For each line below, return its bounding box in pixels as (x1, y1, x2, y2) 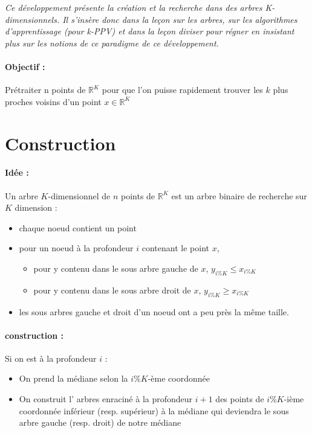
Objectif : (5, 60, 45, 72)
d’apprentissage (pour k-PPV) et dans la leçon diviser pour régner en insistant (5, 25, 294, 37)
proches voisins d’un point (5, 95, 102, 107)
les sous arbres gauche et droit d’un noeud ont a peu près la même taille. (19, 305, 289, 318)
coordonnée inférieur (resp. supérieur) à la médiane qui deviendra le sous (19, 404, 289, 417)
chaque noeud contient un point (19, 221, 137, 234)
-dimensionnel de (48, 189, 111, 202)
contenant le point (141, 242, 209, 254)
